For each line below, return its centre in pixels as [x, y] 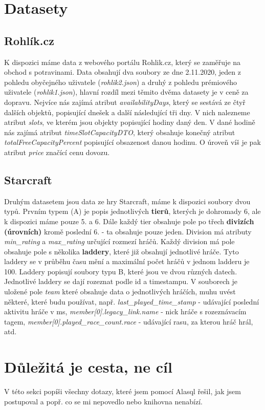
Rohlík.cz [29, 40]
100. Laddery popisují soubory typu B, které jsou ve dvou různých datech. [121, 271]
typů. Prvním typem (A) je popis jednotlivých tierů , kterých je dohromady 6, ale [132, 211]
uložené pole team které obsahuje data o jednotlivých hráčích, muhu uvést [120, 292]
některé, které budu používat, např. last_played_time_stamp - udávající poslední [132, 301]
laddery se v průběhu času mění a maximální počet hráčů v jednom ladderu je [127, 261]
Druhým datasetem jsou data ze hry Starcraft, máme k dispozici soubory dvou [127, 201]
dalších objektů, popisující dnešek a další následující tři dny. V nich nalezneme [127, 112]
